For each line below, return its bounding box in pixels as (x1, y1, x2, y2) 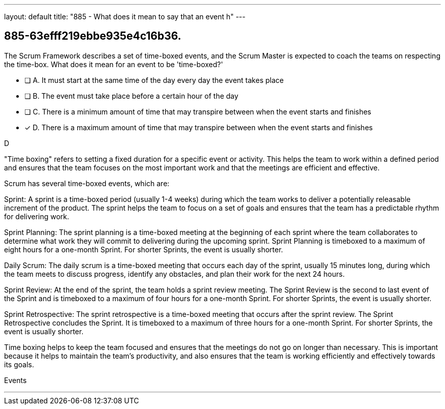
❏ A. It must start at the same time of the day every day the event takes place (24, 75, 284, 84)
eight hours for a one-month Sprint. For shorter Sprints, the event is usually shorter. (4, 245, 283, 254)
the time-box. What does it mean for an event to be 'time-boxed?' (4, 60, 223, 69)
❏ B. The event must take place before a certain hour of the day (24, 91, 239, 100)
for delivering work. (4, 212, 70, 221)
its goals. (4, 360, 34, 369)
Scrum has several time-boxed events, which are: (4, 179, 170, 188)
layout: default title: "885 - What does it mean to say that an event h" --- (4, 12, 246, 21)
